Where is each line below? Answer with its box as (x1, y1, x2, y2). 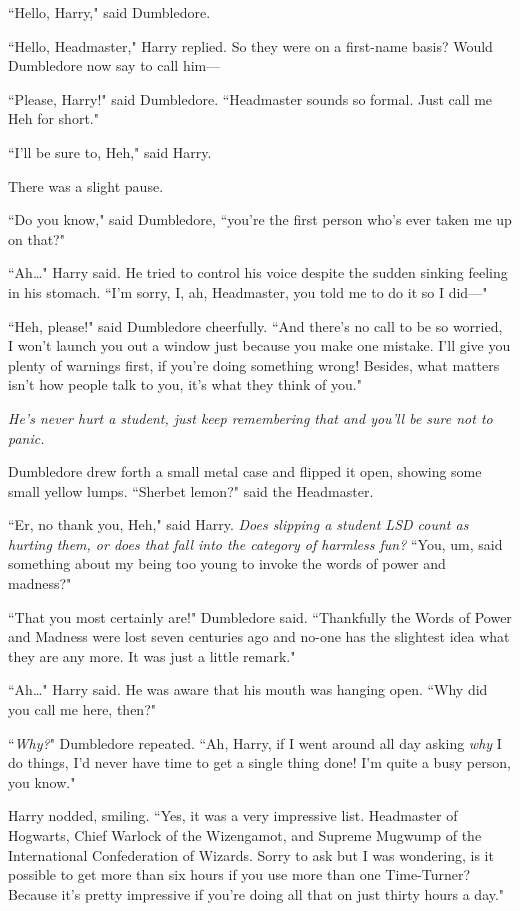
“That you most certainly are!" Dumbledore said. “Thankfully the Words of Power (8, 606, 512, 627)
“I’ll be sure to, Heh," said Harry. (8, 141, 212, 162)
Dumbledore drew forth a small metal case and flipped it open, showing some (8, 461, 482, 482)
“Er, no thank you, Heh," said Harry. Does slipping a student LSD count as (8, 514, 469, 535)
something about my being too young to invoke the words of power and (8, 553, 446, 574)
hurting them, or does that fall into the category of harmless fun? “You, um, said (8, 533, 503, 554)
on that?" (8, 228, 65, 249)
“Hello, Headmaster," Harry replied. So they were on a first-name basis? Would (8, 35, 493, 56)
